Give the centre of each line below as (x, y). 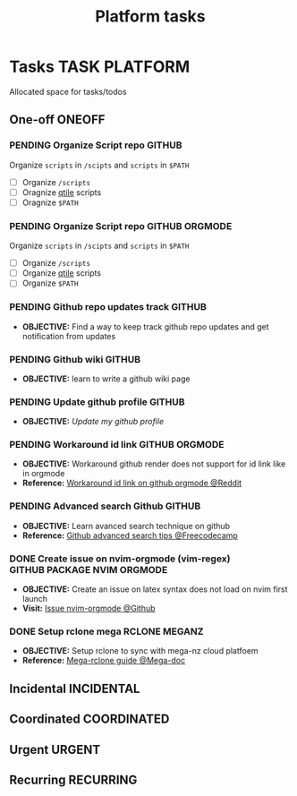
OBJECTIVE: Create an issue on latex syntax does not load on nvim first (155, 589)
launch (34, 599)
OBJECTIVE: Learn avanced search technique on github (126, 526)
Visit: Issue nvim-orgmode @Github (89, 608)
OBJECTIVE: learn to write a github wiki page (106, 379)
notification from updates (69, 336)
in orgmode (43, 474)
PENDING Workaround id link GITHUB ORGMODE (117, 445)
